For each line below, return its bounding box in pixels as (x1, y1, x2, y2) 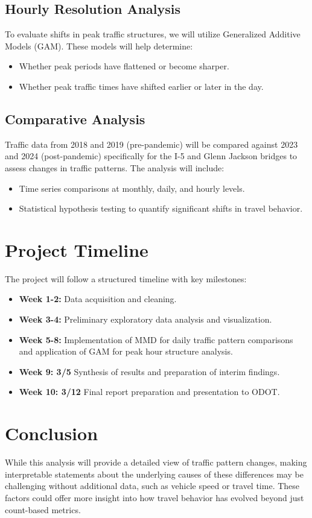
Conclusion (5, 421, 98, 446)
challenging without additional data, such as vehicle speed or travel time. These (5, 479, 300, 492)
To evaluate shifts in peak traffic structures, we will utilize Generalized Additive (5, 28, 301, 40)
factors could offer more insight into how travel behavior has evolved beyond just (5, 491, 304, 504)
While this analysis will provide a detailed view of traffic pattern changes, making (5, 456, 307, 469)
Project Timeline (5, 237, 148, 262)
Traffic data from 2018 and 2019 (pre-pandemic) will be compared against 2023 (5, 137, 298, 150)
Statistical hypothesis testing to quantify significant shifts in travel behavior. (19, 202, 303, 215)
